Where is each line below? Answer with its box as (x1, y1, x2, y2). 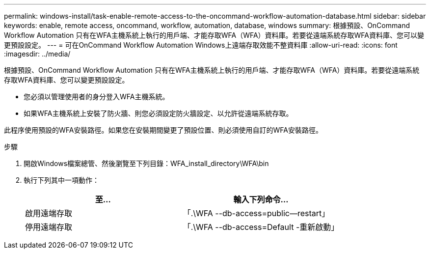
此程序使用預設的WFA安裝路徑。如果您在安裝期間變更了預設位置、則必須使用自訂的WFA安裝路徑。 (4, 126, 322, 134)
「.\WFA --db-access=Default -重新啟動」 (183, 222, 339, 232)
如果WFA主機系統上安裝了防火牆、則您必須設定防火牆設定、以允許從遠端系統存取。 (24, 109, 293, 117)
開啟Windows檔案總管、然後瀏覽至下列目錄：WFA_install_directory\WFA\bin (24, 159, 269, 168)
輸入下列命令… (233, 195, 289, 204)
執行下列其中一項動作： (24, 176, 99, 184)
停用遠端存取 (25, 222, 73, 232)
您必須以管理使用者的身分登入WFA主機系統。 (24, 92, 169, 101)
